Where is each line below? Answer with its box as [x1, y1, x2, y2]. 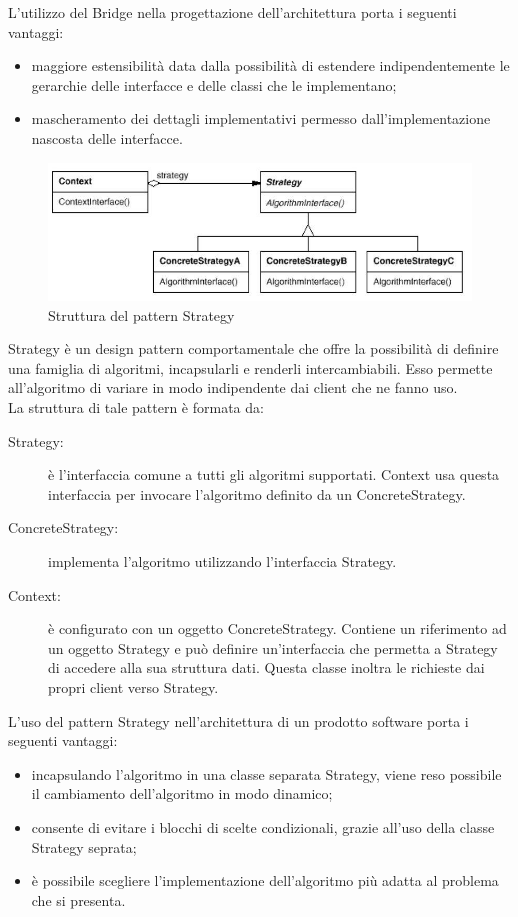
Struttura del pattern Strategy [48, 304, 235, 325]
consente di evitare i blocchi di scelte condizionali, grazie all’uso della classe [31, 816, 495, 837]
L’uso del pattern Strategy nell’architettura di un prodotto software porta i [8, 710, 469, 731]
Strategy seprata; [31, 836, 137, 857]
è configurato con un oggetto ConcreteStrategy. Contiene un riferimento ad [48, 618, 507, 639]
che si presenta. [31, 889, 126, 910]
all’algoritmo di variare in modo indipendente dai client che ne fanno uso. [8, 377, 458, 398]
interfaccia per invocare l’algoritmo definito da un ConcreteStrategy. [48, 483, 466, 504]
